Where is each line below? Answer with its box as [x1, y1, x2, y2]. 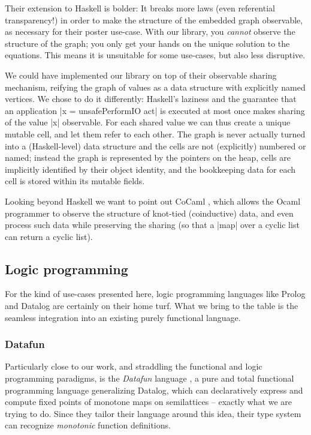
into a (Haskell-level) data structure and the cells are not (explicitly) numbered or [5, 139, 306, 152]
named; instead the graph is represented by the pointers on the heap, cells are [5, 151, 291, 164]
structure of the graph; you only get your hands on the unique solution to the [5, 37, 290, 49]
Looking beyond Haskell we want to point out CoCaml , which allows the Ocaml [5, 194, 301, 207]
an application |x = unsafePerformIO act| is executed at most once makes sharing [5, 104, 305, 116]
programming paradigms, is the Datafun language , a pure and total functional [5, 372, 294, 385]
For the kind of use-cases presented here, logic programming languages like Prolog [5, 287, 306, 300]
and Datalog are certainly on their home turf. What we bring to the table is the [5, 299, 298, 312]
